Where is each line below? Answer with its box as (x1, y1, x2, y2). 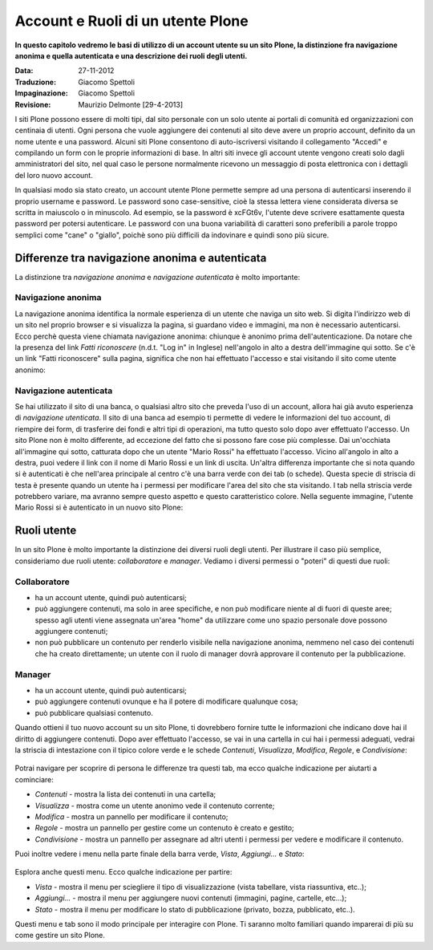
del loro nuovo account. (14, 170, 94, 180)
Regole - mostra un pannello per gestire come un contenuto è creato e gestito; (34, 823, 294, 833)
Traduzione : (14, 77, 56, 87)
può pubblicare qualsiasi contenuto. (34, 708, 154, 717)
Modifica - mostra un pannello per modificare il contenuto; (34, 811, 229, 822)
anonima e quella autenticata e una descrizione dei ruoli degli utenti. (14, 51, 248, 60)
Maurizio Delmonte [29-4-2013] (78, 99, 184, 109)
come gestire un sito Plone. (14, 931, 106, 940)
